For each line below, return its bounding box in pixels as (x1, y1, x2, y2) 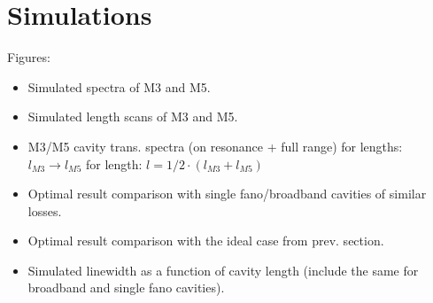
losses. (27, 201, 62, 220)
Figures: (7, 48, 50, 66)
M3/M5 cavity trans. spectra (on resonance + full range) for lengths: (27, 136, 403, 155)
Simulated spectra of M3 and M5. (27, 77, 211, 96)
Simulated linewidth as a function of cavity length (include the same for (27, 260, 419, 279)
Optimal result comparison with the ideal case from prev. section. (27, 231, 384, 250)
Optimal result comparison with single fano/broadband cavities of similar (27, 184, 427, 203)
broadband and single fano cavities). (27, 278, 225, 297)
